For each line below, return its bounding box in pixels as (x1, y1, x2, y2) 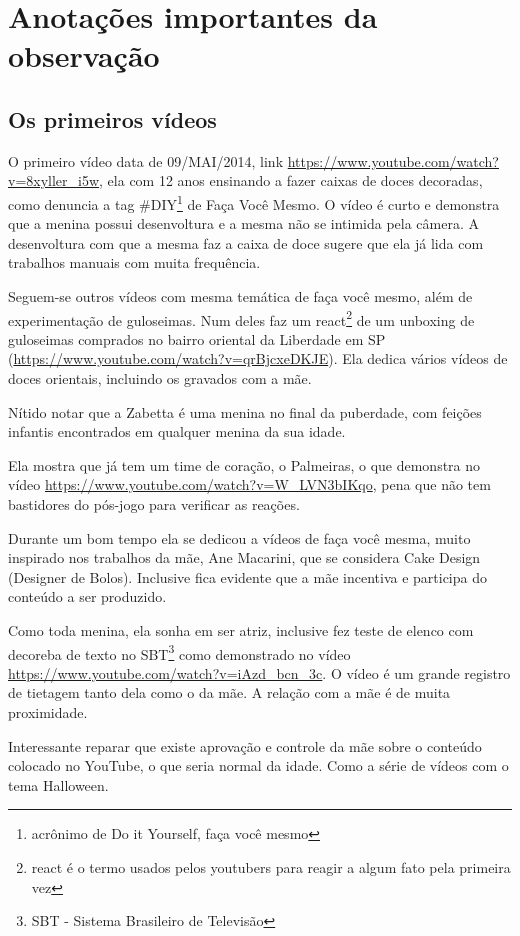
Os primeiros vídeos (8, 103, 217, 134)
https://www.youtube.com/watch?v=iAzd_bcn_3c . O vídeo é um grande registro (8, 662, 511, 683)
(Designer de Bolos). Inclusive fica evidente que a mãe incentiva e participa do (8, 566, 487, 587)
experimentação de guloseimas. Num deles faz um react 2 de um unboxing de (8, 306, 475, 330)
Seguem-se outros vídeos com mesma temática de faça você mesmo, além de (8, 285, 473, 306)
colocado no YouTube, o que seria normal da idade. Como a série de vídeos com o (8, 755, 509, 776)
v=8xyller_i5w (8, 170, 100, 191)
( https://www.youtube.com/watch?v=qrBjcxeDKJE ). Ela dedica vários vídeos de (8, 348, 508, 369)
